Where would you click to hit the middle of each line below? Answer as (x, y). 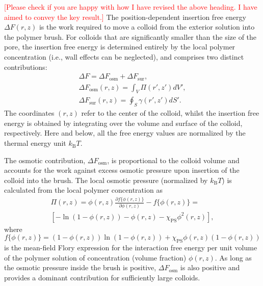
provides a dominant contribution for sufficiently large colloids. (102, 278)
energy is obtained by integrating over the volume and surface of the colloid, (123, 123)
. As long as (233, 257)
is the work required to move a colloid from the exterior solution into (147, 27)
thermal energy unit (35, 143)
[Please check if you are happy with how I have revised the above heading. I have (131, 7)
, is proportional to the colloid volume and (173, 160)
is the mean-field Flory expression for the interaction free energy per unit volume (131, 248)
